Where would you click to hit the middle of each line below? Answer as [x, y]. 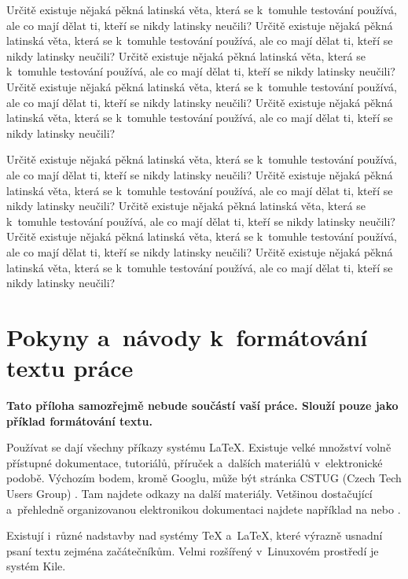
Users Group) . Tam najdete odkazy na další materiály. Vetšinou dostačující [189, 493]
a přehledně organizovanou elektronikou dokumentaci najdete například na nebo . [204, 509]
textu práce [70, 368]
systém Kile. [36, 566]
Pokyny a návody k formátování [187, 336]
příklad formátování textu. [79, 420]
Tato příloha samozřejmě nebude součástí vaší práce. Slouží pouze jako [202, 405]
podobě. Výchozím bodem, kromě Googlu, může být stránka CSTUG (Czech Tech [204, 478]
